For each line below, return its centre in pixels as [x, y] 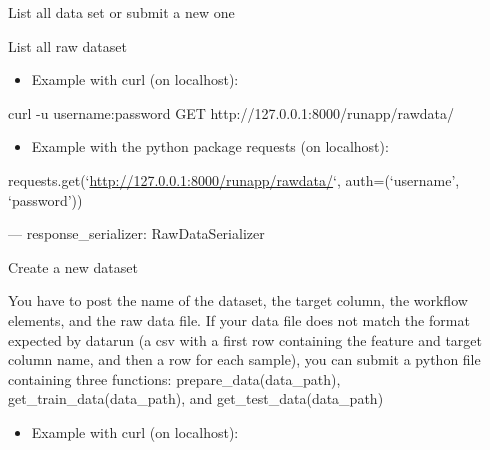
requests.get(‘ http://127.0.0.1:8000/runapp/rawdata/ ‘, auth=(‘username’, [234, 179]
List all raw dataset [67, 45]
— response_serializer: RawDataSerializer [136, 233]
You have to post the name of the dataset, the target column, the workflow [238, 300]
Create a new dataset [73, 266]
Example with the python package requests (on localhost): [210, 146]
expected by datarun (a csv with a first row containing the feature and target [245, 339]
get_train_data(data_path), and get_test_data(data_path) [196, 398]
